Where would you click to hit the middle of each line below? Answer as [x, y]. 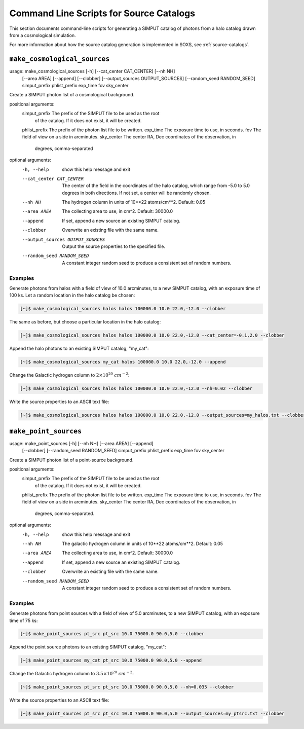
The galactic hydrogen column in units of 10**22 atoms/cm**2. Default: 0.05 [142, 544]
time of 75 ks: [24, 621]
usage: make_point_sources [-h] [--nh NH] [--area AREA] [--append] [82, 443]
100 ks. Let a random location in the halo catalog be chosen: [72, 295]
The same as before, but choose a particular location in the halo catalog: [85, 322]
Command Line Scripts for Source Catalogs [102, 13]
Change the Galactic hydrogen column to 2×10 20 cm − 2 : [69, 375]
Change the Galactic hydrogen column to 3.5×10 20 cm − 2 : [71, 673]
